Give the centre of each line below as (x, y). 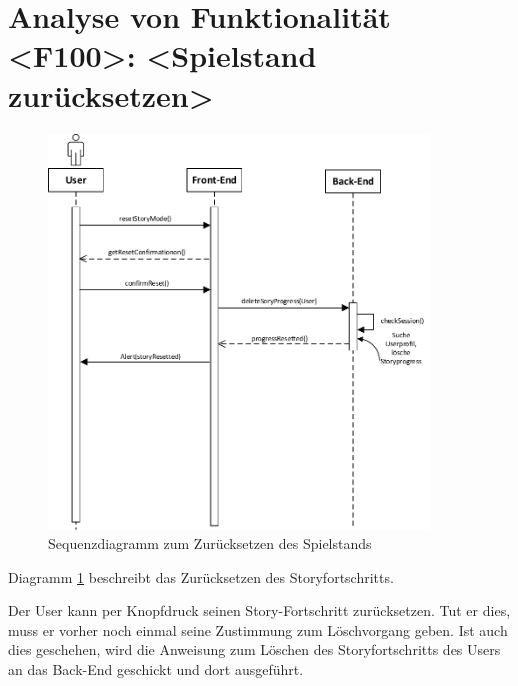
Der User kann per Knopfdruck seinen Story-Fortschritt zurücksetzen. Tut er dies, (259, 610)
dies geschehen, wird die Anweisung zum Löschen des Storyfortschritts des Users (254, 649)
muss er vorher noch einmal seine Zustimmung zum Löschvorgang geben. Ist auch (258, 629)
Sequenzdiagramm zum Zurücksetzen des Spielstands (210, 543)
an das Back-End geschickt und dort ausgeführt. (156, 669)
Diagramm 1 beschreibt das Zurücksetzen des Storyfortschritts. (201, 576)
